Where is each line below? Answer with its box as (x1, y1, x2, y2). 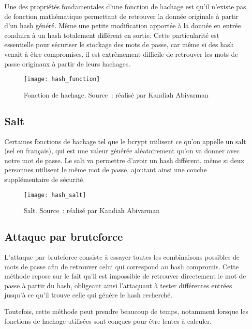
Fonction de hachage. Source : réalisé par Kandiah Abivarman (24, 89, 208, 99)
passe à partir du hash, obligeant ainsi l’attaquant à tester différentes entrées (4, 280, 232, 290)
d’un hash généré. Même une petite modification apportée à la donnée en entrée (4, 20, 241, 31)
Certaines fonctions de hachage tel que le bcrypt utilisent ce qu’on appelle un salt (4, 136, 246, 146)
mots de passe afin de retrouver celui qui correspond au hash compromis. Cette (4, 261, 239, 271)
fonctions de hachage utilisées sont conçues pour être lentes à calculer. (4, 315, 212, 326)
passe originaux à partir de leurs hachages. (4, 58, 131, 68)
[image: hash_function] (24, 76, 100, 83)
